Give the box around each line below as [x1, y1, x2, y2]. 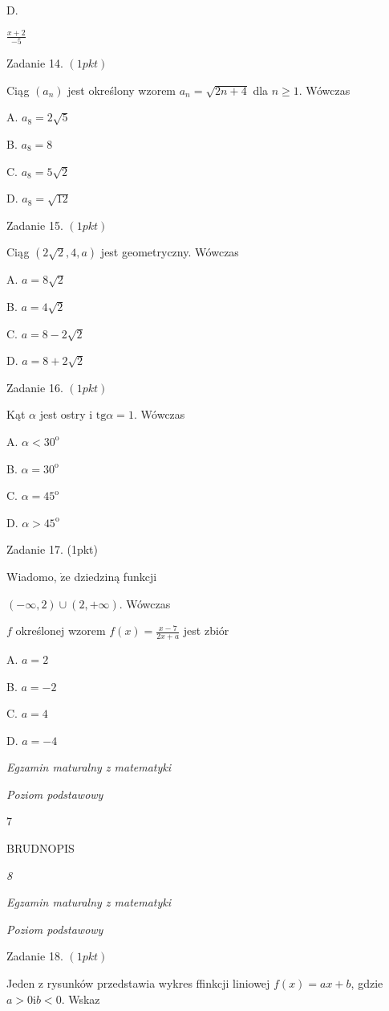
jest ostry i [39, 406, 93, 423]
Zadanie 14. [6, 55, 63, 72]
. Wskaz [61, 990, 100, 1007]
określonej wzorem [15, 622, 106, 639]
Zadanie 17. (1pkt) [6, 541, 98, 558]
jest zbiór [183, 622, 229, 639]
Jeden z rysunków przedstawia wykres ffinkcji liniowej [6, 975, 270, 992]
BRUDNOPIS [6, 840, 75, 857]
